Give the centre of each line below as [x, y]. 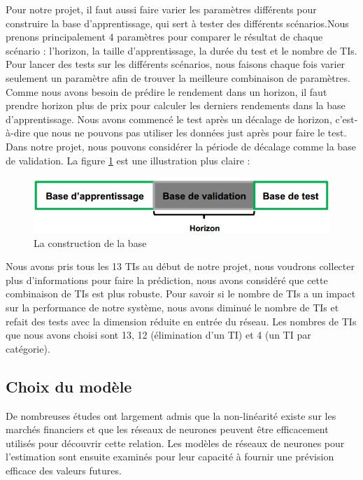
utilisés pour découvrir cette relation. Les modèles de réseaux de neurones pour [175, 443]
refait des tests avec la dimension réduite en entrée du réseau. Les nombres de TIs [181, 321]
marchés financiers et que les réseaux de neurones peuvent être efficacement [167, 429]
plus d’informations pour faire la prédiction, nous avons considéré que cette [167, 280]
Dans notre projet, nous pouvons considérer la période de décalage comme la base [181, 146]
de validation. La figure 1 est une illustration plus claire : [128, 160]
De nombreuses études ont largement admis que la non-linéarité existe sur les [171, 415]
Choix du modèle [69, 386]
